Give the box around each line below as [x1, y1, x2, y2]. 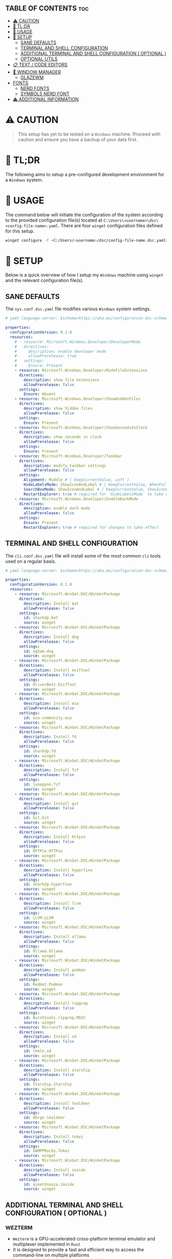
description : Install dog [24, 634, 79, 639]
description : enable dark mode [24, 506, 91, 511]
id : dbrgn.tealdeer [24, 1115, 66, 1120]
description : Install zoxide [24, 1167, 86, 1172]
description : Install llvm [24, 901, 81, 906]
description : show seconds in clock [24, 435, 102, 440]
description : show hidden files [24, 406, 93, 411]
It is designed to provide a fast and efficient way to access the [12, 1247, 144, 1252]
